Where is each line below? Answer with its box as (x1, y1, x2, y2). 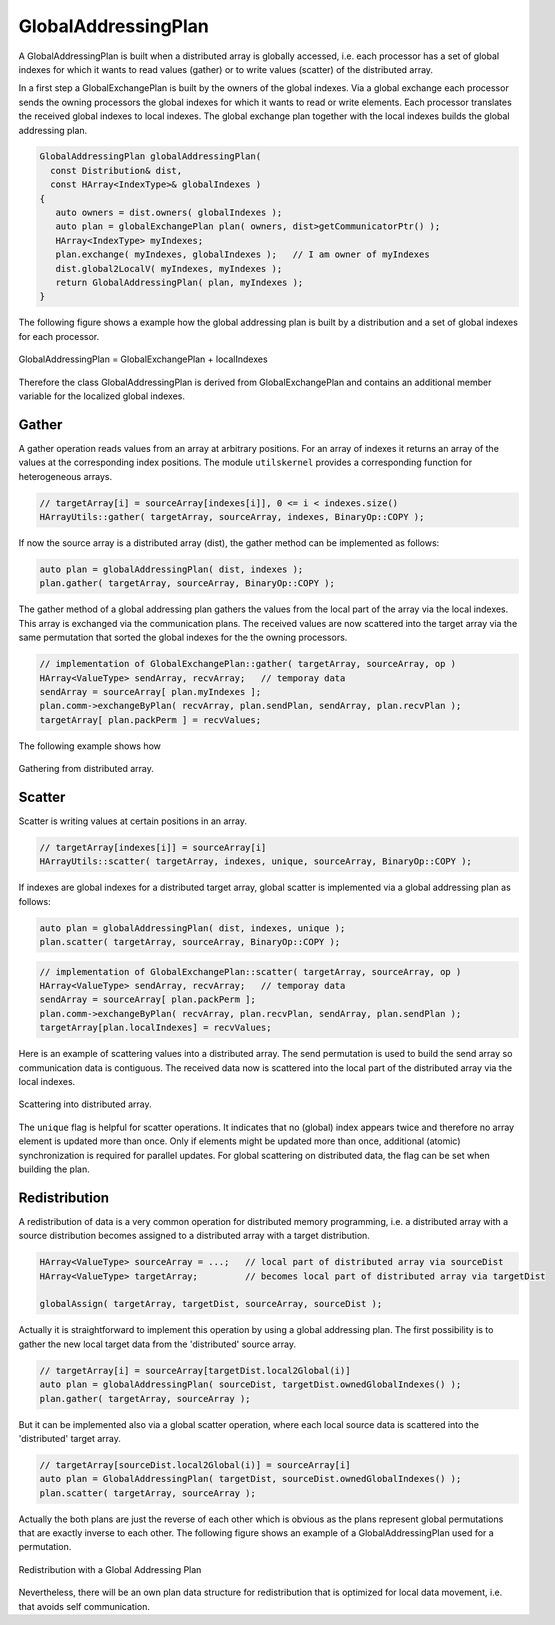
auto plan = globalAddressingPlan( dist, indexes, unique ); (39, 922, 346, 934)
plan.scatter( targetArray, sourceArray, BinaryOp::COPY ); (39, 936, 341, 948)
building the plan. (18, 1163, 90, 1175)
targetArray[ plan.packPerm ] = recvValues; (39, 714, 262, 725)
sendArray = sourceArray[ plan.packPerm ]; (39, 994, 257, 1005)
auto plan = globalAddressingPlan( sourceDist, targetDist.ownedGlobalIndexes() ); (39, 1379, 462, 1390)
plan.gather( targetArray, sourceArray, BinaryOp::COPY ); (39, 578, 335, 589)
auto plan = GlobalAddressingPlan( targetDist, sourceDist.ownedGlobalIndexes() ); (39, 1473, 462, 1485)
